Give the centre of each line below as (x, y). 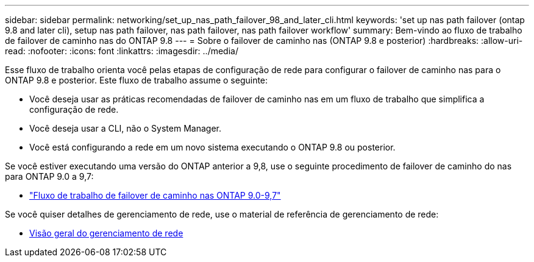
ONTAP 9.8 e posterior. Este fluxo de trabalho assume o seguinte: (137, 80)
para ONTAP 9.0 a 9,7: (49, 176)
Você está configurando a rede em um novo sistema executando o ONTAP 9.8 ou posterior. (212, 147)
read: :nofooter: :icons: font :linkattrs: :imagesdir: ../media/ (122, 51)
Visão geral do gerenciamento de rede (106, 233)
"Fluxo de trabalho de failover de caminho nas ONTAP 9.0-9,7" (155, 195)
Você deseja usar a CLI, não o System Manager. (125, 128)
